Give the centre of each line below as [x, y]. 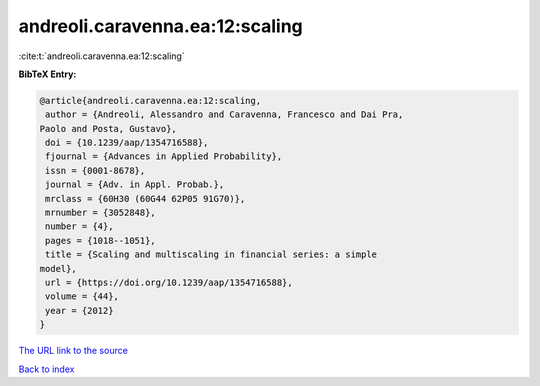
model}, [58, 268]
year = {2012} [79, 310]
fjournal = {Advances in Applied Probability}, [164, 156]
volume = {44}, [82, 296]
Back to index [46, 369]
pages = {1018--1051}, [101, 240]
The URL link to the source [73, 351]
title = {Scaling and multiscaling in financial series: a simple [211, 254]
